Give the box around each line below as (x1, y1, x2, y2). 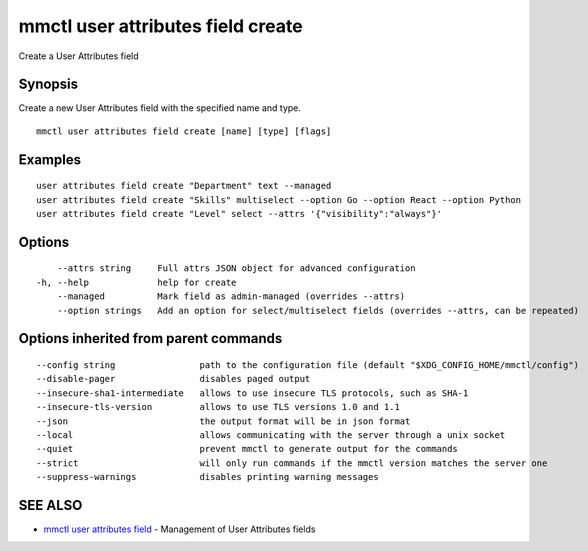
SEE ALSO (18, 496, 83, 514)
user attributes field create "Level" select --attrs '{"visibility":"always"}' (36, 208, 443, 220)
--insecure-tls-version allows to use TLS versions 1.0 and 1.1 (36, 401, 400, 413)
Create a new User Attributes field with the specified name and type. (18, 102, 302, 114)
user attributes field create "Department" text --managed (36, 180, 332, 192)
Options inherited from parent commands (18, 330, 283, 347)
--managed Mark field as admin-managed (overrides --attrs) (56, 291, 406, 302)
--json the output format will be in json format (36, 415, 411, 427)
